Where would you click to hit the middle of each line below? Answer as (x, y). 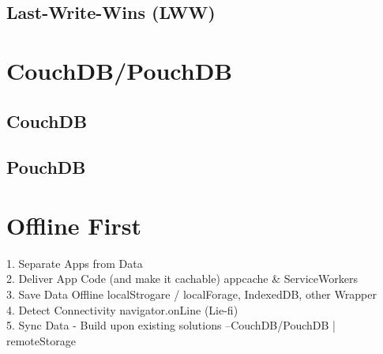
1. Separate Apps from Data (75, 263)
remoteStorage (41, 340)
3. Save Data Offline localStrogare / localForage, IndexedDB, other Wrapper (191, 294)
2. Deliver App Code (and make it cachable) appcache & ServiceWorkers (182, 279)
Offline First (74, 225)
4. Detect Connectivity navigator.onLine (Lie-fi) (122, 309)
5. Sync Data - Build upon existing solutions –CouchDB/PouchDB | (171, 325)
